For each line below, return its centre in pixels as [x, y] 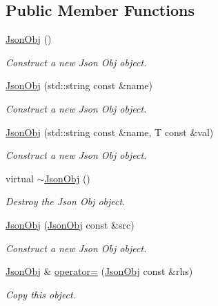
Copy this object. [41, 294]
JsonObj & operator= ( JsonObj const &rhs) [99, 271]
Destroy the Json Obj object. [66, 201]
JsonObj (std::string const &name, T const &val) [110, 132]
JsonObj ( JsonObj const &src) [70, 224]
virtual [20, 178]
